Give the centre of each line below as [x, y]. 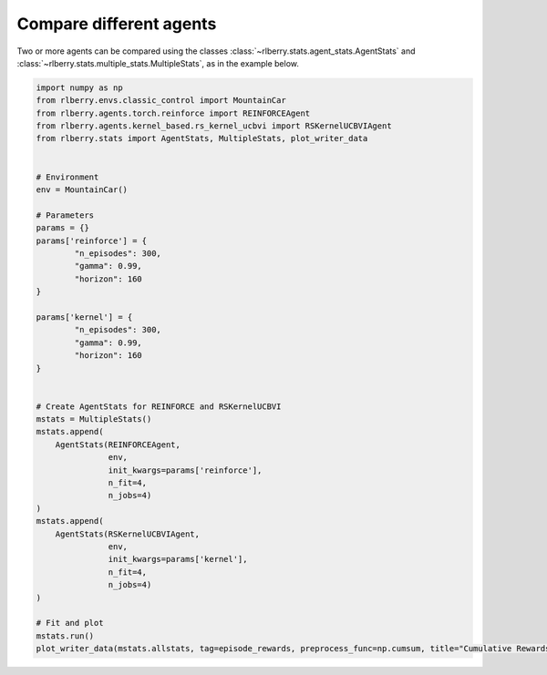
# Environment [67, 177]
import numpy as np [79, 87]
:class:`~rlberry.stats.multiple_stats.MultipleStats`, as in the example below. [158, 63]
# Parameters [65, 215]
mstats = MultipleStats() [94, 419]
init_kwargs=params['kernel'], [178, 559]
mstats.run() [65, 636]
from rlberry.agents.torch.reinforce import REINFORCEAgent [173, 113]
